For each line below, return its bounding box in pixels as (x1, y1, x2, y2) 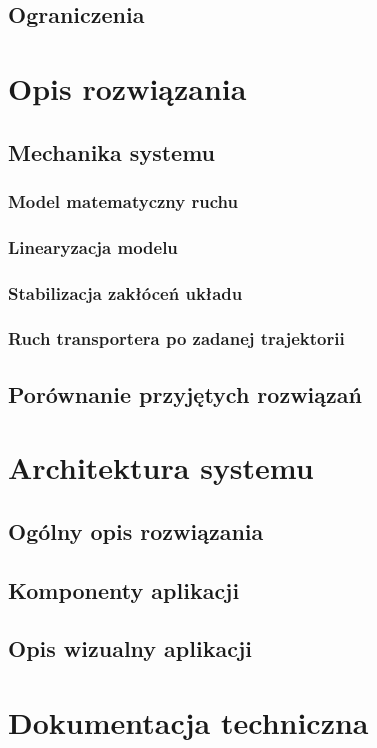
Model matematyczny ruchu (8, 188, 238, 213)
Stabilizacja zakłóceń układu (8, 280, 243, 305)
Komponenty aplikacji (8, 574, 240, 605)
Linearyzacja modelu (8, 234, 178, 259)
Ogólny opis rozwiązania (8, 515, 264, 546)
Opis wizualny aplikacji (8, 633, 252, 664)
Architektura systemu (8, 447, 314, 488)
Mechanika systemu (8, 136, 215, 167)
